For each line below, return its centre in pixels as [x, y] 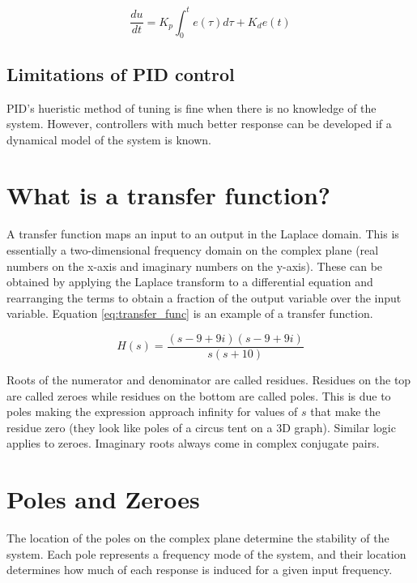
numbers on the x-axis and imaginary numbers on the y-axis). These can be [195, 266]
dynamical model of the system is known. [109, 139]
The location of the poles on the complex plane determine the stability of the [198, 538]
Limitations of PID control [121, 73]
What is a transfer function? [169, 195]
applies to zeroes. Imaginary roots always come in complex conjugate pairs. [193, 443]
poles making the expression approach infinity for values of [152, 412]
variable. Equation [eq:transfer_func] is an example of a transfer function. [190, 313]
